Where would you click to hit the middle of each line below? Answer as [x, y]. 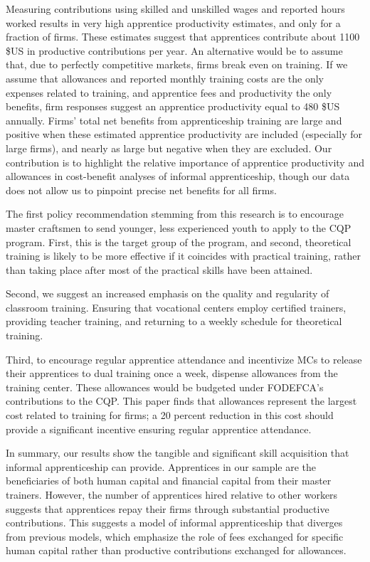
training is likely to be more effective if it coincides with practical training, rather [183, 256]
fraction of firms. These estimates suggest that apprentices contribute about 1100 [183, 37]
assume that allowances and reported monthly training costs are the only [165, 78]
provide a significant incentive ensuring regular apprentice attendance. [159, 429]
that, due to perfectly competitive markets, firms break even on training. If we [177, 64]
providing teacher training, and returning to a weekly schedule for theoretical [174, 321]
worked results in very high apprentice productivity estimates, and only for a [173, 22]
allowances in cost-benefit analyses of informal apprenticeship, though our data [178, 176]
